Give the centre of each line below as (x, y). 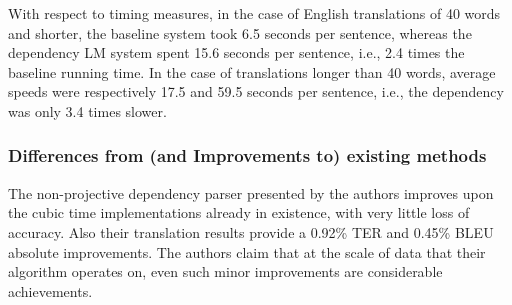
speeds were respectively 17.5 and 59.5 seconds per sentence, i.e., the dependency (256, 91)
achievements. (50, 290)
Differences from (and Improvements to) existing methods (247, 155)
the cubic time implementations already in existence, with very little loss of (239, 212)
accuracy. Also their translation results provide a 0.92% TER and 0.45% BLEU (251, 231)
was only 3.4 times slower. (87, 110)
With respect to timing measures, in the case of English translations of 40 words (254, 13)
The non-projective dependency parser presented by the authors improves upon (251, 192)
